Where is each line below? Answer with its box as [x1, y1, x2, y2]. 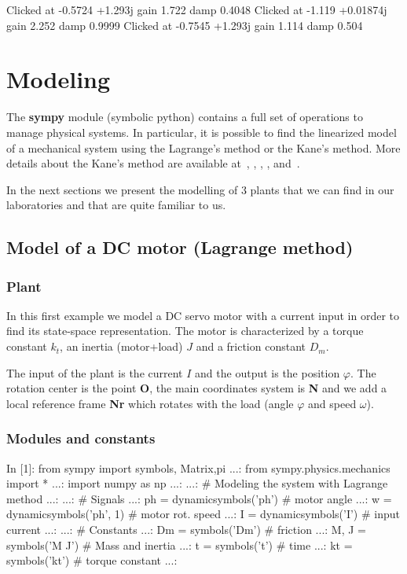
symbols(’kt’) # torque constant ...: [6, 552, 178, 568]
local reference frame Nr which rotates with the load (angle [6, 395, 294, 411]
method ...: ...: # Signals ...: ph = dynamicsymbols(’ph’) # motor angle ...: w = [6, 490, 392, 506]
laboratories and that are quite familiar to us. [6, 197, 226, 213]
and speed [308, 395, 357, 411]
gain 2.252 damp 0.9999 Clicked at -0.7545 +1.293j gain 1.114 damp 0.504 [6, 17, 363, 33]
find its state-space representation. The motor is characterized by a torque [6, 322, 364, 339]
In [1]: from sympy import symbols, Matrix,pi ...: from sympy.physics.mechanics [6, 459, 390, 476]
